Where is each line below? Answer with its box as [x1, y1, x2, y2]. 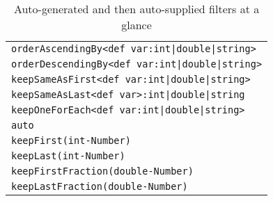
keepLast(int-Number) [11, 150, 125, 161]
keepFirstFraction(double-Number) [11, 166, 194, 177]
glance [121, 17, 152, 33]
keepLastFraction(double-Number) [11, 181, 188, 192]
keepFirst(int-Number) [11, 135, 131, 146]
